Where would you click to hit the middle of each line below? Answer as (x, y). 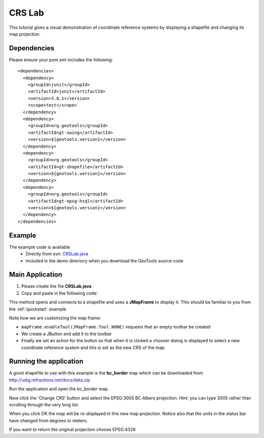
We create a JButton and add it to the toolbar (66, 334)
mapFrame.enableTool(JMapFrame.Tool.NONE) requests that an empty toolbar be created (116, 327)
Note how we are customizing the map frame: (55, 318)
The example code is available (40, 247)
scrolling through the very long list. (44, 405)
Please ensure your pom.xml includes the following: (61, 60)
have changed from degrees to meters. (48, 420)
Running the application (46, 361)
